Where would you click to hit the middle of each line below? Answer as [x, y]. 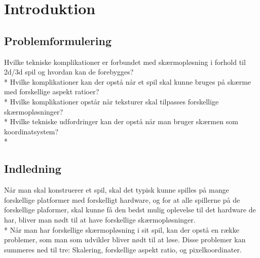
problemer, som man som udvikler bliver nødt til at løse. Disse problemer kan [125, 239]
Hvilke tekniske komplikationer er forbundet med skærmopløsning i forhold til [125, 62]
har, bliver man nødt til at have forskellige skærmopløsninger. [100, 219]
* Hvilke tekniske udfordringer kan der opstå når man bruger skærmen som [121, 121]
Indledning [33, 169]
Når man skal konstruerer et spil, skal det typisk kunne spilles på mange [117, 190]
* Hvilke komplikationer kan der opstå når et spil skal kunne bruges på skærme [128, 81]
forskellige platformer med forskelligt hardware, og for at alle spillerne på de [122, 199]
